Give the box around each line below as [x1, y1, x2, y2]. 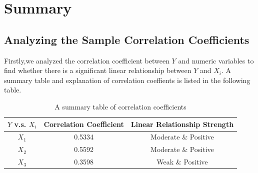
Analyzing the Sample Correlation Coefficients [4, 31, 249, 47]
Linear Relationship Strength [130, 118, 234, 129]
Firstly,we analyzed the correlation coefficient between [4, 55, 169, 65]
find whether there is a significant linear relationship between [4, 65, 191, 75]
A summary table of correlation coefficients [54, 101, 186, 111]
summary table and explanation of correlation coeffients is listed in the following [4, 74, 250, 85]
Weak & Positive [156, 156, 208, 167]
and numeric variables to [178, 55, 254, 65]
